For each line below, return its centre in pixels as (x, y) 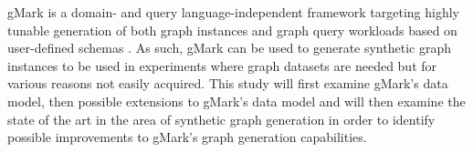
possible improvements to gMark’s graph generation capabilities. (187, 137)
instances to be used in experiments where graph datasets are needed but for (222, 65)
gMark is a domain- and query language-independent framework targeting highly (234, 12)
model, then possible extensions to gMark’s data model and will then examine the (236, 101)
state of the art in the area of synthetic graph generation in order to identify (221, 119)
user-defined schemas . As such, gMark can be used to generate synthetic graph (229, 48)
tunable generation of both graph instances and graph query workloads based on (232, 30)
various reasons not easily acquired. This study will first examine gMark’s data (228, 83)
